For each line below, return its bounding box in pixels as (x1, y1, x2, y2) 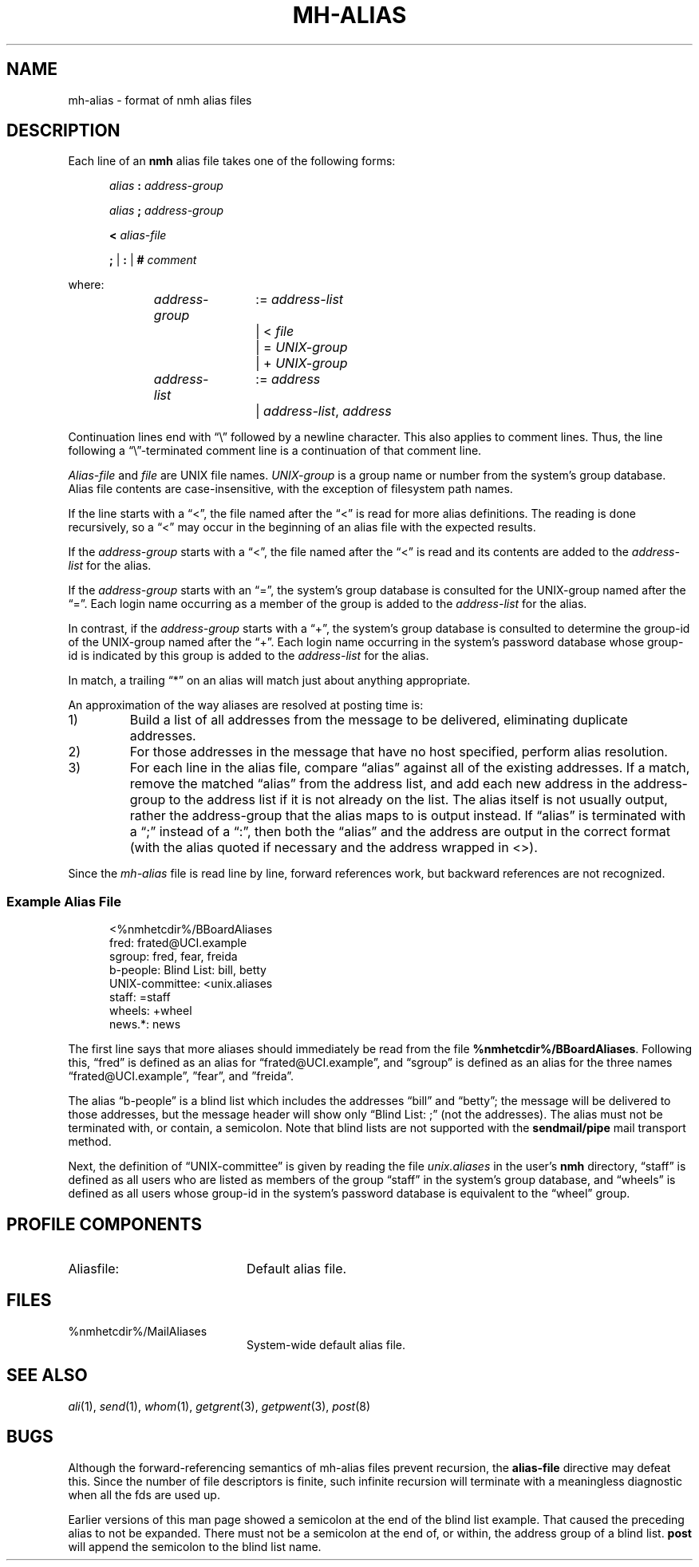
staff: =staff (109, 990, 171, 1005)
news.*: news (109, 1017, 181, 1032)
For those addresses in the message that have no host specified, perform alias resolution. (129, 744, 668, 760)
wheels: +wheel (109, 1004, 192, 1018)
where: (68, 278, 105, 292)
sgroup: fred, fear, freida (109, 949, 238, 964)
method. (68, 1135, 112, 1149)
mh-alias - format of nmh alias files (68, 93, 252, 107)
